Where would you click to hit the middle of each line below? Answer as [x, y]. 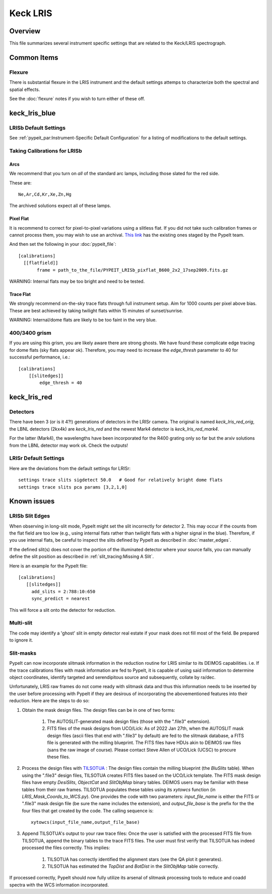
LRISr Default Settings [37, 458]
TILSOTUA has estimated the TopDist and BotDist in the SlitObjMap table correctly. [133, 866]
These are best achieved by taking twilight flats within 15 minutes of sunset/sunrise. [96, 310]
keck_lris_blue [32, 113]
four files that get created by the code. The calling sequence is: [88, 811]
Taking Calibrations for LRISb [46, 150]
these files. [59, 757]
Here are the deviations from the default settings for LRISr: [70, 468]
